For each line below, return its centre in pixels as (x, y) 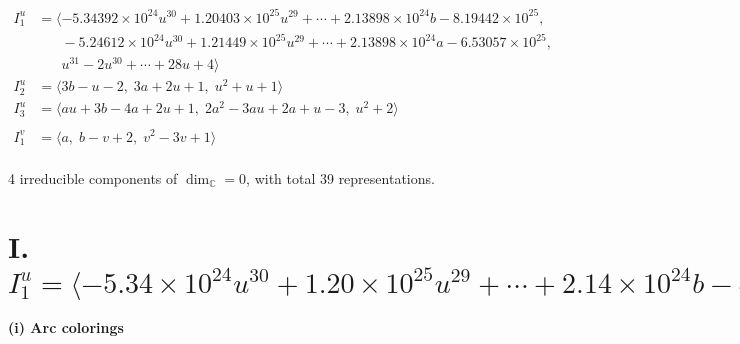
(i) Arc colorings (66, 327)
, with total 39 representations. (340, 177)
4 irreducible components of (93, 177)
